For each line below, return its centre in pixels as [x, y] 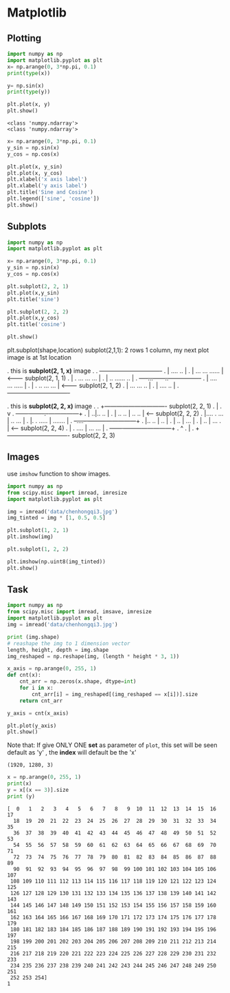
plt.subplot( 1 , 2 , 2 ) [38, 549]
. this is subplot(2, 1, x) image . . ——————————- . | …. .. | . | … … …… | [115, 371]
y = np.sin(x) [26, 85]
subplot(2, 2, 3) [93, 436]
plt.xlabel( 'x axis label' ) [47, 180]
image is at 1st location [39, 358]
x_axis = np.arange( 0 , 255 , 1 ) [52, 669]
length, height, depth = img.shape [58, 650]
